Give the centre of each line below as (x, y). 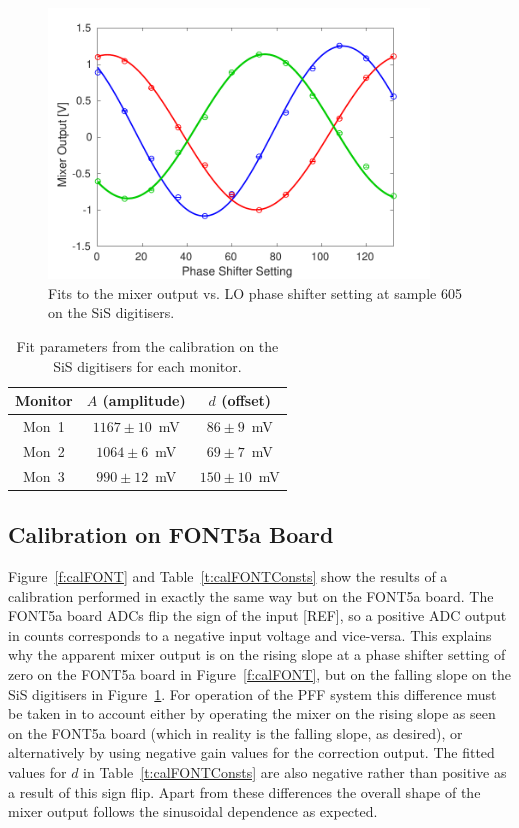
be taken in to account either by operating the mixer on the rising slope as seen (252, 713)
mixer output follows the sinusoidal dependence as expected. (193, 811)
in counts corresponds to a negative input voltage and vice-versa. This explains (250, 634)
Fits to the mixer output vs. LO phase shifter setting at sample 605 (255, 292)
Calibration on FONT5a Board (171, 534)
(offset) (246, 400)
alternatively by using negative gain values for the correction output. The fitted (251, 752)
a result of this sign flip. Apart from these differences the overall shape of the (244, 791)
